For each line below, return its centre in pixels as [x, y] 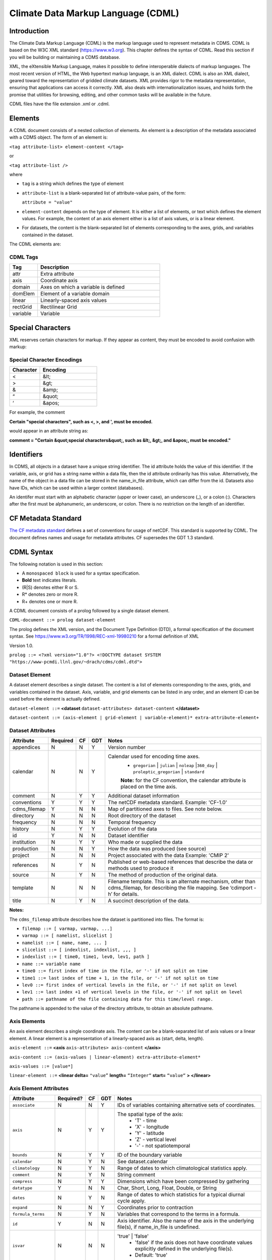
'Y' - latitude [150, 1133]
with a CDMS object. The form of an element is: [59, 137]
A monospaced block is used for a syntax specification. [81, 573]
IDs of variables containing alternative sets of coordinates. [186, 1105]
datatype [22, 1188]
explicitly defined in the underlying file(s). [184, 1249]
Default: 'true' [151, 1255]
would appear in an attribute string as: [49, 431]
